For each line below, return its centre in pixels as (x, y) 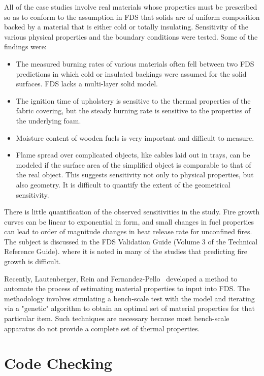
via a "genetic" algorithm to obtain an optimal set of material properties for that (129, 308)
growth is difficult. (32, 261)
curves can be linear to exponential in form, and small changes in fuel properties (129, 221)
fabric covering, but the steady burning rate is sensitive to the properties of (133, 111)
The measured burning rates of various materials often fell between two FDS (135, 63)
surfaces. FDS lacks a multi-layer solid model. (87, 84)
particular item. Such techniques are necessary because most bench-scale (117, 318)
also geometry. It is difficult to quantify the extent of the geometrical (123, 184)
